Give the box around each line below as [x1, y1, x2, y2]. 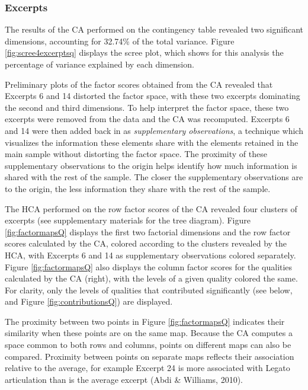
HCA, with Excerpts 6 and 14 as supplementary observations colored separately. [5, 248, 296, 261]
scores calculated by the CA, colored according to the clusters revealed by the [5, 237, 287, 250]
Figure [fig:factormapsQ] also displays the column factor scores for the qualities [5, 260, 293, 273]
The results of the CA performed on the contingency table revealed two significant [5, 23, 303, 36]
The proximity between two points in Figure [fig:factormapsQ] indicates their [5, 315, 285, 327]
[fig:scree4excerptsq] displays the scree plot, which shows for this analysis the [5, 46, 284, 59]
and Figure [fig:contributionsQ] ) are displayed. [5, 295, 173, 308]
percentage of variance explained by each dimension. [5, 58, 194, 70]
